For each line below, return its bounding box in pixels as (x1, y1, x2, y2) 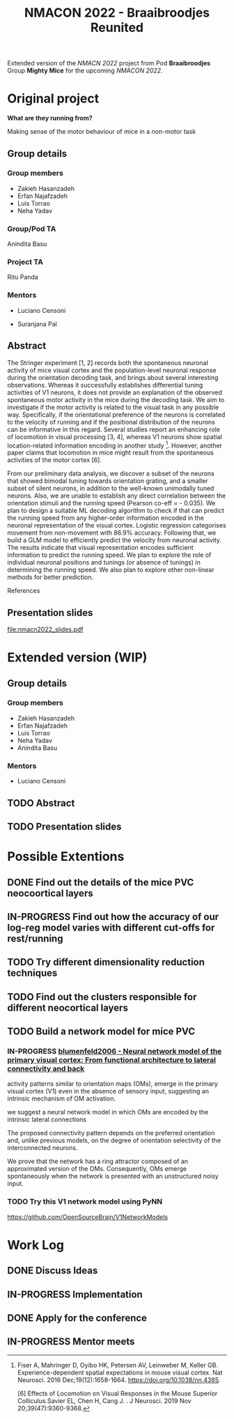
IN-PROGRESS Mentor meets (7, 1336, 135, 1348)
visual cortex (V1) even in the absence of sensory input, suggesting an (7, 1087, 209, 1096)
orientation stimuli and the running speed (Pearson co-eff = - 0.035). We (7, 499, 216, 507)
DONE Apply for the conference (7, 1312, 148, 1324)
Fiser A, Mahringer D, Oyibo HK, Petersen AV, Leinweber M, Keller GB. (17, 1360, 218, 1369)
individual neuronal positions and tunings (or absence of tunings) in (7, 558, 201, 567)
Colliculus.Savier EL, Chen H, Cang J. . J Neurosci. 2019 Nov (17, 1396, 192, 1405)
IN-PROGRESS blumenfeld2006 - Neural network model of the (7, 1047, 222, 1056)
